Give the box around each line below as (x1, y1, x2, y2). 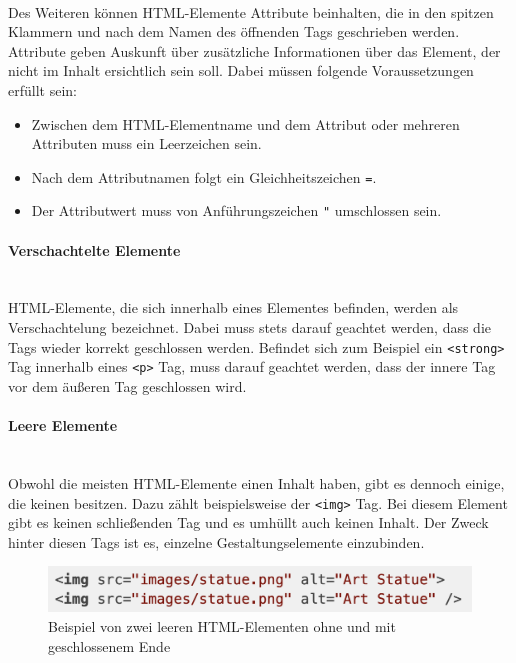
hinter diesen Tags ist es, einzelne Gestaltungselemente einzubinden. (8, 531, 425, 552)
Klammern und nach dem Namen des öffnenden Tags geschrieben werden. (8, 21, 460, 42)
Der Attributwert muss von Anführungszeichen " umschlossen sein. (31, 200, 442, 221)
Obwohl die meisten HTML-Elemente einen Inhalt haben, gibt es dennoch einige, (8, 472, 505, 493)
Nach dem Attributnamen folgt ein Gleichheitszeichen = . (31, 166, 377, 187)
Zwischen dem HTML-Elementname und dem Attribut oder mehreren (31, 113, 460, 134)
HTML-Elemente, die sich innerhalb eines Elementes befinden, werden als (8, 297, 459, 318)
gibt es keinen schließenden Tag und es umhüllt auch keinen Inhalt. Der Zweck (8, 512, 489, 533)
